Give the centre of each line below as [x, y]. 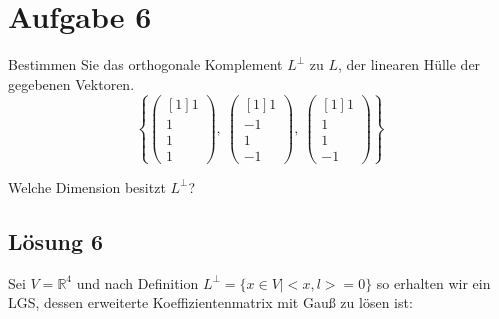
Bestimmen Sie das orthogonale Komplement [145, 64]
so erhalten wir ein [433, 282]
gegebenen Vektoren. [71, 83]
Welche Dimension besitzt [87, 186]
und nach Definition [137, 282]
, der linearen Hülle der [409, 64]
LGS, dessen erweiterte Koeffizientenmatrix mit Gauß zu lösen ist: [210, 302]
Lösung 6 [56, 240]
